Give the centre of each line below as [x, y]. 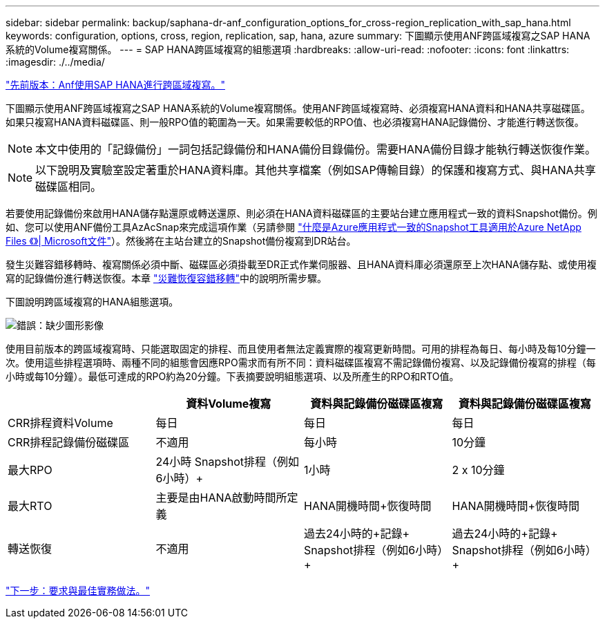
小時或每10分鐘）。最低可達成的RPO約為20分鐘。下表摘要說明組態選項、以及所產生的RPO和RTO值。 [232, 376]
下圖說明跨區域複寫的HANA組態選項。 [92, 302]
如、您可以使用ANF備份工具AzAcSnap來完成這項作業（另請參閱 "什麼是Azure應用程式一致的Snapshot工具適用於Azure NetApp [294, 227]
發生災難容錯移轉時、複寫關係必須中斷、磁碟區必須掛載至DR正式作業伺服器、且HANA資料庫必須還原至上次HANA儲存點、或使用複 [301, 264]
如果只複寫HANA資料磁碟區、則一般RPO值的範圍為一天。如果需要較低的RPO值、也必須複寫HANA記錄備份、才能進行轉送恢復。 [295, 122]
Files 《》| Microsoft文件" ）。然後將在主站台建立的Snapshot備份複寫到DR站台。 [181, 241]
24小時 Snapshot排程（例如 [228, 462]
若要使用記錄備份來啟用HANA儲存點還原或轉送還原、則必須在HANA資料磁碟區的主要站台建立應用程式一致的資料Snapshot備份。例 [301, 213]
